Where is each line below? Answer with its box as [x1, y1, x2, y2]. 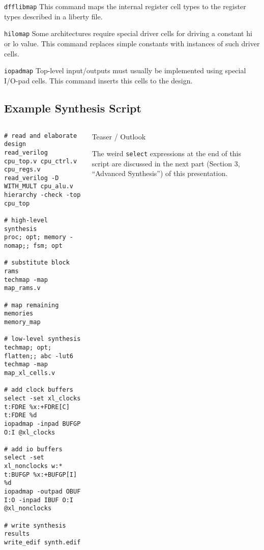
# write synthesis [4, 522, 66, 529]
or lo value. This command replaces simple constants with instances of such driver [4, 38, 260, 48]
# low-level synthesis [4, 335, 81, 343]
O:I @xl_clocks [4, 428, 55, 436]
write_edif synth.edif [4, 539, 81, 546]
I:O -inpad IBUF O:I [4, 496, 74, 504]
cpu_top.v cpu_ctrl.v [4, 157, 77, 165]
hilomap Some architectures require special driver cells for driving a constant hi [4, 28, 252, 39]
